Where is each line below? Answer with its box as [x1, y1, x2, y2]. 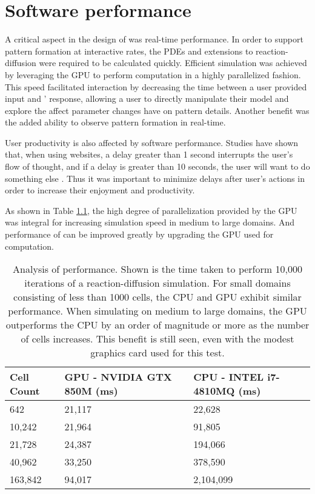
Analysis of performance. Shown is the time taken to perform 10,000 [13, 262, 302, 276]
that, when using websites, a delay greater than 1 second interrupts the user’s [5, 148, 293, 161]
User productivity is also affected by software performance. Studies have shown [5, 136, 299, 149]
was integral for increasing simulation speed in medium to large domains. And [5, 216, 295, 229]
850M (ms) [64, 384, 118, 398]
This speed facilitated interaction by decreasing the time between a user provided [5, 80, 307, 93]
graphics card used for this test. [90, 345, 225, 360]
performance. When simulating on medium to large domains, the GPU [8, 304, 307, 318]
